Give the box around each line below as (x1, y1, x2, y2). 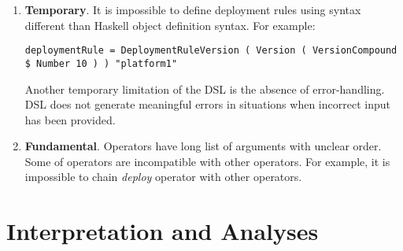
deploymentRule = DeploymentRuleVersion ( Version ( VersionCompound (24, 45, 397, 57)
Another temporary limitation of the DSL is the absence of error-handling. (24, 80, 385, 97)
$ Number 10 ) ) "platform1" (24, 57, 178, 69)
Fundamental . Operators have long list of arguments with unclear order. (24, 138, 382, 154)
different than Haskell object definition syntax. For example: (24, 17, 316, 33)
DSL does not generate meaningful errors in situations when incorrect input (24, 96, 390, 113)
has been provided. (24, 111, 116, 127)
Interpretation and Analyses (6, 215, 319, 247)
